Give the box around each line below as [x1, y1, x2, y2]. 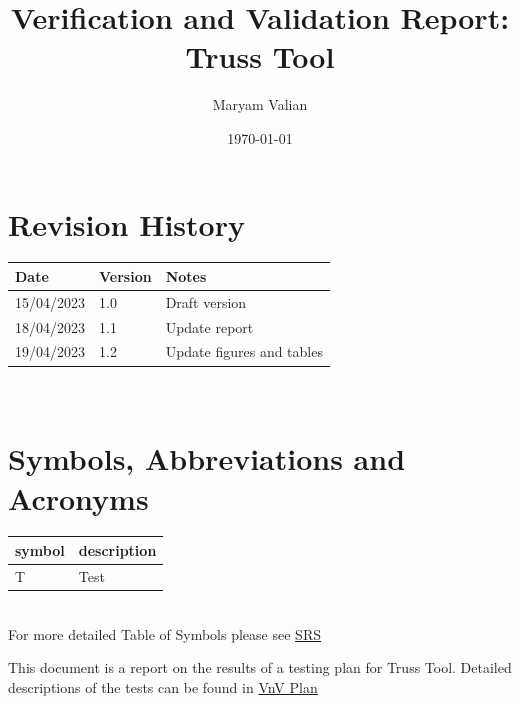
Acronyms [8, 477, 149, 518]
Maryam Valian [212, 94, 308, 115]
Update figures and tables [165, 341, 323, 362]
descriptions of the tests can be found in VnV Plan [8, 676, 318, 697]
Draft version [165, 291, 247, 312]
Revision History [8, 203, 245, 244]
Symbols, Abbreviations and [8, 438, 406, 479]
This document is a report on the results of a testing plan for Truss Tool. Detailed [8, 657, 512, 678]
